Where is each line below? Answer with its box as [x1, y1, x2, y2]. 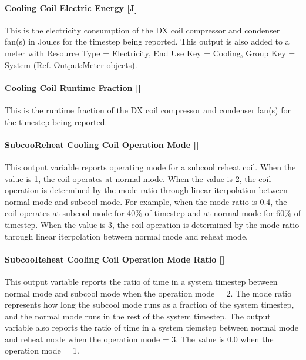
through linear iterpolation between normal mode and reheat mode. [5, 230, 248, 242]
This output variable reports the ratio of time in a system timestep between [5, 275, 278, 287]
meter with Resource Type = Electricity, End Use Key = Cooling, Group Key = [5, 46, 295, 59]
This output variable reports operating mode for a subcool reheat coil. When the [5, 160, 296, 173]
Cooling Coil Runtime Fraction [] [5, 81, 141, 93]
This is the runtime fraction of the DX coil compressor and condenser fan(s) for [5, 103, 291, 116]
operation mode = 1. [5, 344, 79, 356]
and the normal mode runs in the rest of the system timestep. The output [5, 309, 271, 322]
